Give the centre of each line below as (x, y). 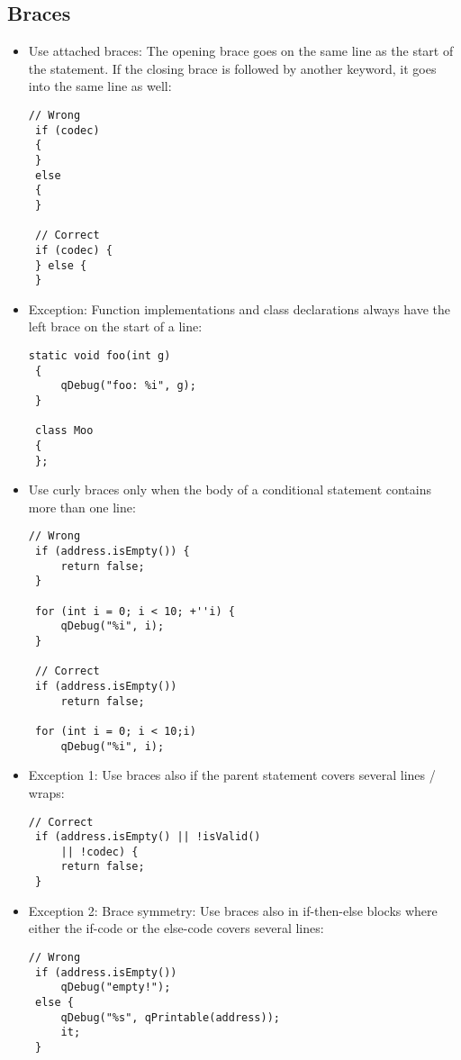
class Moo (64, 431)
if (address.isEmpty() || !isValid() (148, 837)
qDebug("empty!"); (116, 988)
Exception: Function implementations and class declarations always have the (240, 308)
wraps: (46, 792)
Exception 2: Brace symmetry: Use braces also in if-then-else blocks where (233, 910)
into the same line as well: (100, 86)
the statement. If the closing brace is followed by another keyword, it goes (232, 68)
